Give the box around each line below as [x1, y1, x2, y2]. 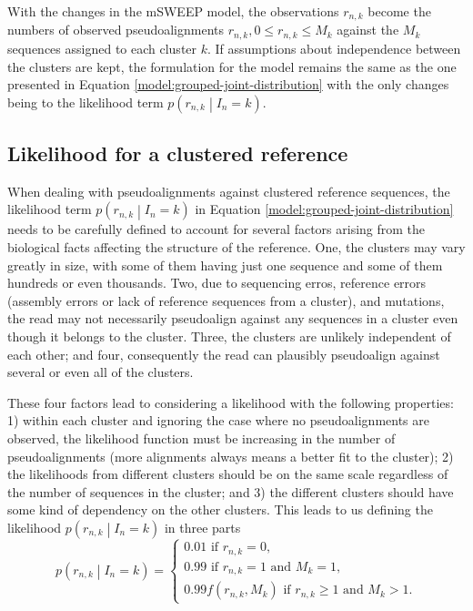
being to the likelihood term [7, 92, 164, 111]
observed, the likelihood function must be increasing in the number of [7, 429, 396, 448]
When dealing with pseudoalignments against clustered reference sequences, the [7, 181, 450, 200]
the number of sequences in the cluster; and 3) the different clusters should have [7, 482, 454, 501]
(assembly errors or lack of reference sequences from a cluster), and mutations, [7, 290, 445, 310]
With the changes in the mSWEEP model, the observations [7, 2, 339, 20]
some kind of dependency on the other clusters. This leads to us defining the [7, 500, 433, 519]
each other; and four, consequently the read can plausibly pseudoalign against [7, 344, 440, 363]
